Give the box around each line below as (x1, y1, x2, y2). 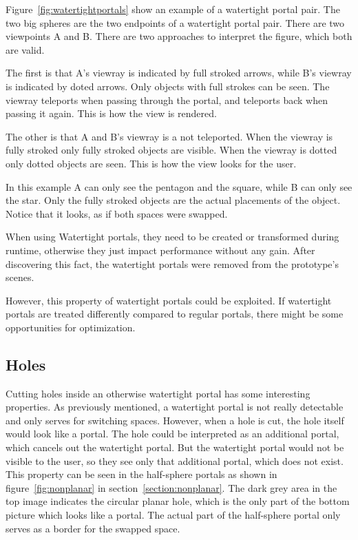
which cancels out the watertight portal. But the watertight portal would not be (6, 440, 344, 455)
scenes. (6, 270, 34, 284)
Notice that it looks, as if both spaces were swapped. (6, 206, 228, 220)
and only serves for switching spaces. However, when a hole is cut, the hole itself (6, 413, 344, 427)
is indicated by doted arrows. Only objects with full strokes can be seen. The (6, 79, 330, 93)
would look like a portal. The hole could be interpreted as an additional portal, (6, 426, 339, 441)
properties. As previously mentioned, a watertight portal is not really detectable (6, 399, 344, 414)
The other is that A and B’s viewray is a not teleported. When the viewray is (6, 129, 333, 143)
